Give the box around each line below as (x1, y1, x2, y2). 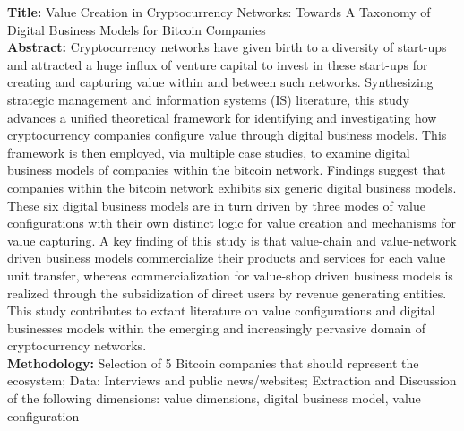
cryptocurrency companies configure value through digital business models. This (7, 125, 447, 144)
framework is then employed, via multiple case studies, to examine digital (7, 142, 410, 161)
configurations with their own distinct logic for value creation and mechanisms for (7, 213, 457, 232)
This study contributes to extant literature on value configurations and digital (7, 301, 435, 320)
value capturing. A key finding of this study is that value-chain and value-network (7, 230, 457, 249)
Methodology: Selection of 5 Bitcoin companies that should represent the (7, 353, 419, 372)
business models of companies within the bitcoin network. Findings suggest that (7, 160, 446, 179)
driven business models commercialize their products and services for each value (7, 248, 446, 267)
